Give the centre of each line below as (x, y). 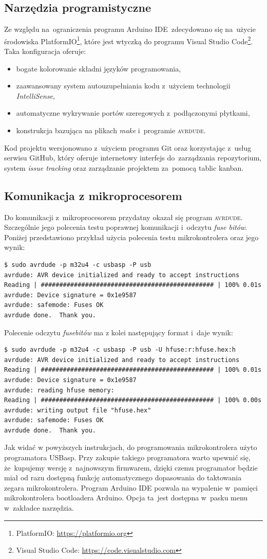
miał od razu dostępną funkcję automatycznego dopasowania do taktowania (123, 477)
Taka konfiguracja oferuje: (45, 51)
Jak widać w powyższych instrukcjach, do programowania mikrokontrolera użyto (131, 447)
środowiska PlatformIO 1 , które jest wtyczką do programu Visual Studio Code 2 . (129, 40)
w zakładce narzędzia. (39, 508)
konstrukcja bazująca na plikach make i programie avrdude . (111, 130)
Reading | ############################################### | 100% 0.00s (133, 400)
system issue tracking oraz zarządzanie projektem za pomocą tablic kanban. (124, 167)
